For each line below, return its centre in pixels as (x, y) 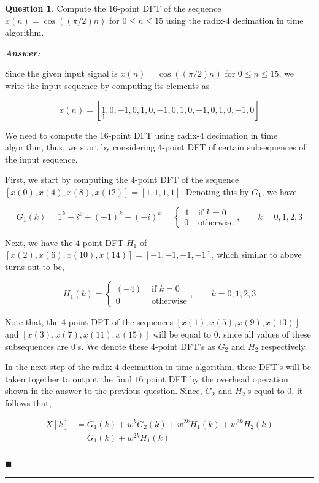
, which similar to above (256, 254)
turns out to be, (35, 266)
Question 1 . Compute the (56, 8)
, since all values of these (264, 334)
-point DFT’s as (185, 346)
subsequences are (37, 346)
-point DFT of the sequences (119, 322)
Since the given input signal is (61, 73)
